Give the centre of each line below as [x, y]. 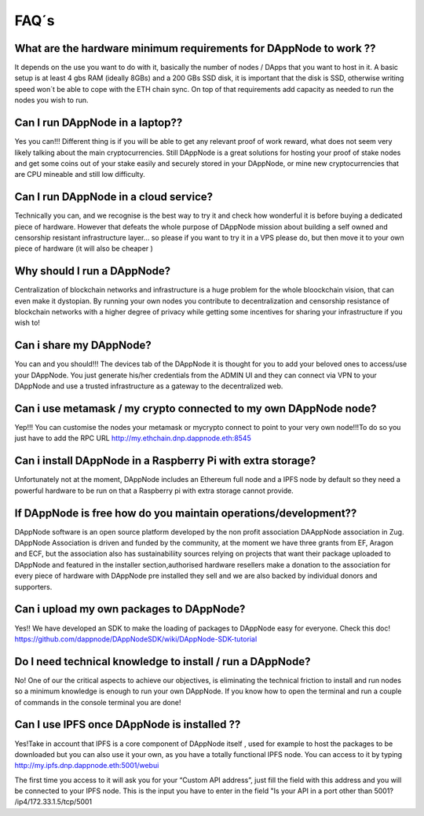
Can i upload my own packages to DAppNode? [130, 609]
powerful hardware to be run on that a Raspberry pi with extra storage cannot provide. [154, 491]
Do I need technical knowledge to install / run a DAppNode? [163, 662]
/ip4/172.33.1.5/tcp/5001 [53, 802]
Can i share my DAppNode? [83, 346]
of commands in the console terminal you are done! [98, 702]
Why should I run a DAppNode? [93, 271]
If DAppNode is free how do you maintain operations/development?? [186, 513]
